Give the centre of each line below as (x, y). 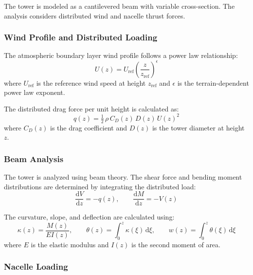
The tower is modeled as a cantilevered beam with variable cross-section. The (119, 6)
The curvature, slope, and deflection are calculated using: (89, 217)
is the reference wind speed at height (91, 82)
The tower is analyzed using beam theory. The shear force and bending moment (123, 177)
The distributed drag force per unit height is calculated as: (91, 108)
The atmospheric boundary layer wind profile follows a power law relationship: (121, 55)
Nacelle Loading (36, 266)
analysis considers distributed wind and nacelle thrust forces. (95, 15)
